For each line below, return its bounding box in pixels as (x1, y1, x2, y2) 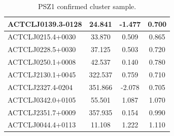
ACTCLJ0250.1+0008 (8, 57, 76, 67)
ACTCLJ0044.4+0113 (8, 119, 76, 130)
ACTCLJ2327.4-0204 (8, 81, 73, 92)
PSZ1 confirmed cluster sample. (38, 1, 136, 11)
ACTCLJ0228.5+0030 (8, 44, 76, 55)
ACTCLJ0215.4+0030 (8, 31, 76, 42)
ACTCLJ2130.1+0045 (8, 69, 76, 79)
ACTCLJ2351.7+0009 (8, 107, 76, 117)
